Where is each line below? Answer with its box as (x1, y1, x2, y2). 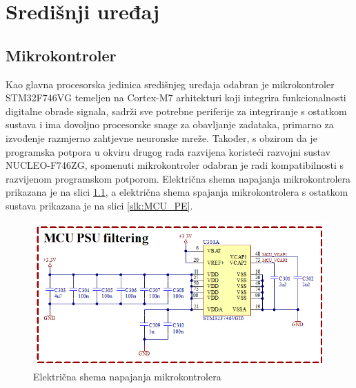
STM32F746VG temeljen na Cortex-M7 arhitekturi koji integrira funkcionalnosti (6, 90, 346, 105)
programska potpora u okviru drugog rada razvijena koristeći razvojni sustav (6, 144, 330, 159)
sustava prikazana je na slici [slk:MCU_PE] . (6, 198, 193, 212)
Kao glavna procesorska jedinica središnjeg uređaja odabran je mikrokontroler (6, 76, 335, 91)
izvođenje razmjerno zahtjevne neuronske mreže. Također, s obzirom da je (6, 130, 317, 145)
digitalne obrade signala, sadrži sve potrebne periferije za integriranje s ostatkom (6, 103, 347, 118)
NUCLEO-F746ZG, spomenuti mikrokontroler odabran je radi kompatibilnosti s (6, 158, 344, 172)
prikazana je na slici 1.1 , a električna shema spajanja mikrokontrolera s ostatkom (6, 185, 348, 199)
